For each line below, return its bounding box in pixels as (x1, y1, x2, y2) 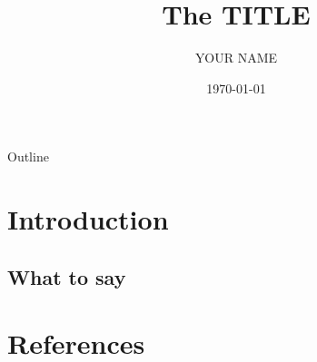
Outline (7, 147, 49, 166)
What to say (7, 262, 126, 290)
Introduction (7, 201, 169, 238)
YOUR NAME (194, 48, 278, 67)
